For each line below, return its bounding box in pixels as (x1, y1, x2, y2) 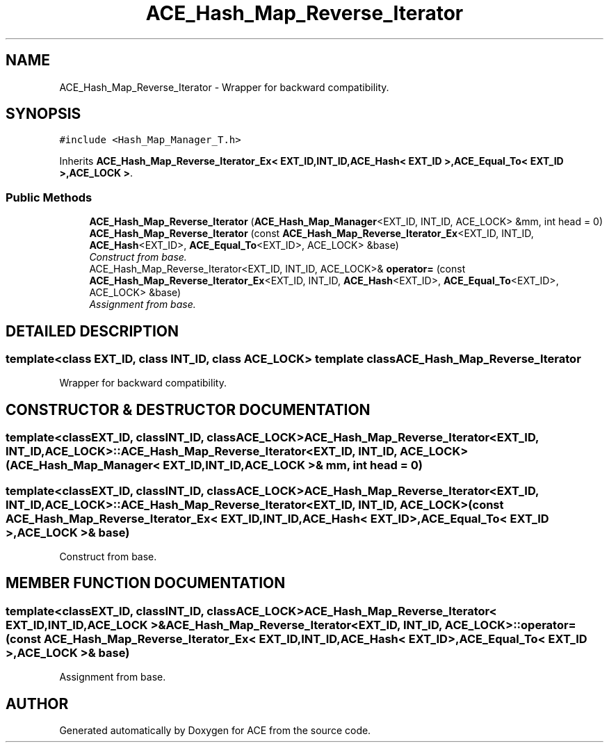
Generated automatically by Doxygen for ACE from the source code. (59, 724, 371, 737)
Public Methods (6, 190, 92, 204)
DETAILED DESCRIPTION (6, 322, 179, 340)
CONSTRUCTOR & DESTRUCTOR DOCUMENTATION (6, 400, 371, 418)
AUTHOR (6, 694, 69, 713)
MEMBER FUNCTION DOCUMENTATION (6, 574, 286, 592)
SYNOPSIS (6, 105, 81, 123)
